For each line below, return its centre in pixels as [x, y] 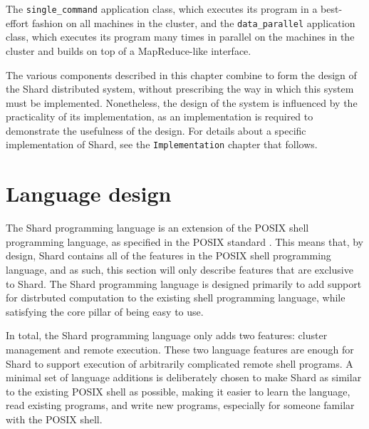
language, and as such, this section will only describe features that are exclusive [180, 270]
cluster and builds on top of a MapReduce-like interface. [129, 50]
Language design [89, 193]
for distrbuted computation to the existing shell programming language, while [176, 298]
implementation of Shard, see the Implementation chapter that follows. [162, 144]
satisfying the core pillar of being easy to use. [105, 311]
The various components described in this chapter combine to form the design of [181, 74]
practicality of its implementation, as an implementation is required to [160, 117]
